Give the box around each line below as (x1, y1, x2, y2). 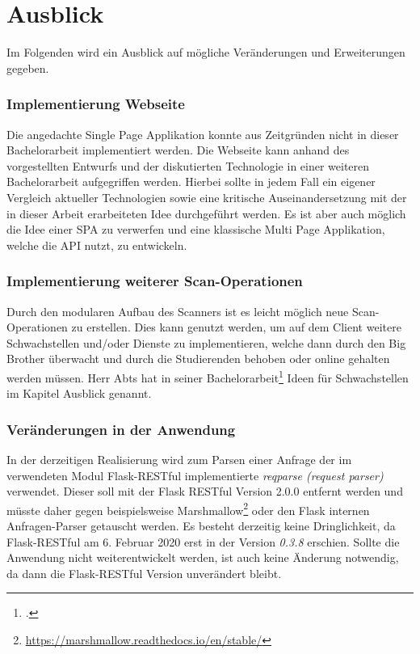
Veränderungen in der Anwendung (6, 419, 236, 439)
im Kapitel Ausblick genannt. (6, 385, 152, 402)
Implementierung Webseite (6, 94, 185, 114)
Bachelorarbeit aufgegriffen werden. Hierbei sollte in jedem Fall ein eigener (6, 173, 376, 190)
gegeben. (6, 59, 49, 76)
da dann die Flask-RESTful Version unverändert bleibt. (6, 564, 282, 581)
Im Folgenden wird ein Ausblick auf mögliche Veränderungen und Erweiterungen (6, 44, 405, 61)
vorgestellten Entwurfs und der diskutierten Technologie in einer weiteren (6, 157, 370, 174)
